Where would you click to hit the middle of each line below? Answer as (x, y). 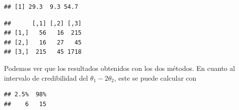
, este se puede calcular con (155, 77)
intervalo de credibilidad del (46, 77)
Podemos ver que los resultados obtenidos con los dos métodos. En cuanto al (119, 68)
